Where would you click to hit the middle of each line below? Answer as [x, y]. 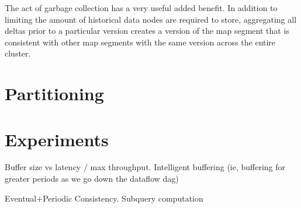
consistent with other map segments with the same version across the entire [140, 42]
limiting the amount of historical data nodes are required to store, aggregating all [151, 19]
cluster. [18, 53]
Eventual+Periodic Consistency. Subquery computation [104, 198]
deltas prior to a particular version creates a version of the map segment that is [147, 31]
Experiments [57, 139]
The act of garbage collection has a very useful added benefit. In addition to [141, 8]
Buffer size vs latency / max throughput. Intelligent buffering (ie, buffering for [145, 167]
